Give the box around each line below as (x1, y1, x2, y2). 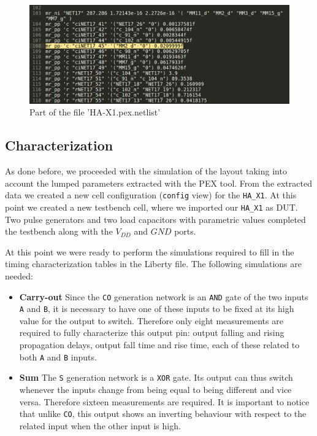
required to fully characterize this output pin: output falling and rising (19, 326, 285, 339)
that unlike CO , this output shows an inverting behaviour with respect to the (19, 407, 307, 420)
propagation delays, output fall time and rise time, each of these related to (19, 338, 300, 351)
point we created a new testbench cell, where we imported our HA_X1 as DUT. (5, 200, 298, 213)
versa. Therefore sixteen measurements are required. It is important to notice (19, 395, 310, 408)
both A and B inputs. (19, 350, 97, 363)
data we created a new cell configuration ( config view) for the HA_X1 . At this (5, 189, 297, 201)
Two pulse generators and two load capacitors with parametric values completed (5, 212, 306, 225)
